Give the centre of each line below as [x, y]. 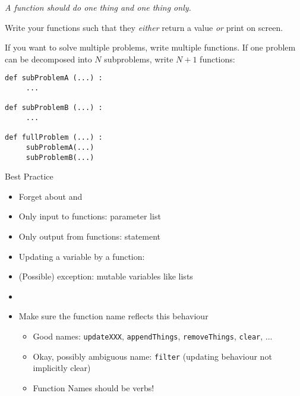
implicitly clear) [62, 368]
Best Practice [29, 176]
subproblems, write [139, 59]
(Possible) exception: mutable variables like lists [106, 276]
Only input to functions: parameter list [90, 216]
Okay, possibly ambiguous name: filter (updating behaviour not [152, 356]
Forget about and [50, 196]
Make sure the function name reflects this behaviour [113, 316]
